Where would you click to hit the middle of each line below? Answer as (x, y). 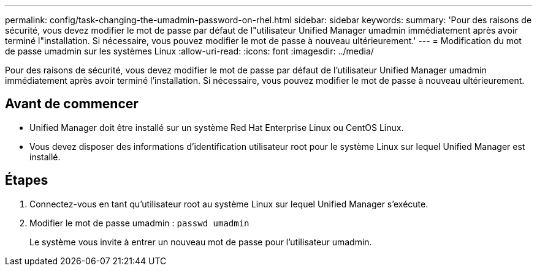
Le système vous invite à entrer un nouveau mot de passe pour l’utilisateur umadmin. (201, 242)
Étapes (27, 180)
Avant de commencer (72, 104)
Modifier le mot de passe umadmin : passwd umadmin (139, 223)
